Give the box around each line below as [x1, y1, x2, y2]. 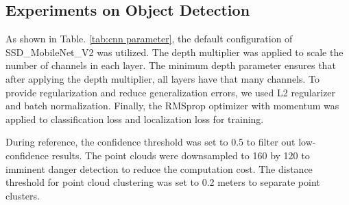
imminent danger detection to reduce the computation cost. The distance [5, 161, 313, 176]
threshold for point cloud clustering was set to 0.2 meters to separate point [5, 175, 320, 189]
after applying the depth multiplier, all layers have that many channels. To [5, 71, 320, 85]
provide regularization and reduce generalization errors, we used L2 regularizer [5, 85, 336, 99]
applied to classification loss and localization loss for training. [5, 111, 264, 126]
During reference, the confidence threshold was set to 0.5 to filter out [5, 135, 296, 149]
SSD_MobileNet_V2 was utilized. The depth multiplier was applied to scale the [5, 44, 344, 59]
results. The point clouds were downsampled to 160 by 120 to [51, 148, 310, 162]
